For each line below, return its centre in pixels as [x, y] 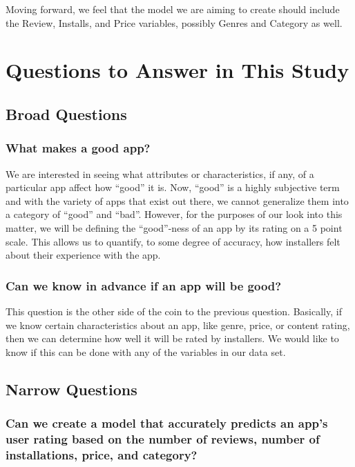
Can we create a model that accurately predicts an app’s [167, 423]
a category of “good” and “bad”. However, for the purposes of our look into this [174, 214]
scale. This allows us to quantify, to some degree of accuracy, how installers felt [173, 241]
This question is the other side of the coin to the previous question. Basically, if [174, 311]
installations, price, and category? [102, 454]
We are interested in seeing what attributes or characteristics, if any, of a [160, 173]
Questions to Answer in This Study [177, 70]
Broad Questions [66, 113]
